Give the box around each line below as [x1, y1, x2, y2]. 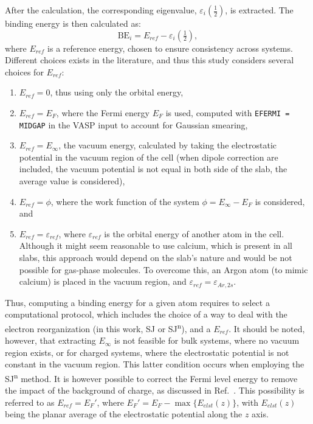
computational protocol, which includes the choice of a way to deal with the [5, 308, 287, 321]
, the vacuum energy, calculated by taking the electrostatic [58, 139, 277, 151]
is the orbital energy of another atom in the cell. [104, 227, 284, 240]
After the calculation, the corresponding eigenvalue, [5, 4, 197, 16]
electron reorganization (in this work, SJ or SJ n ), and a [5, 320, 211, 335]
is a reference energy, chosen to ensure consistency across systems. [47, 41, 293, 54]
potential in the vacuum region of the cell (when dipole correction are [19, 150, 278, 163]
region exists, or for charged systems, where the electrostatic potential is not [5, 346, 289, 358]
